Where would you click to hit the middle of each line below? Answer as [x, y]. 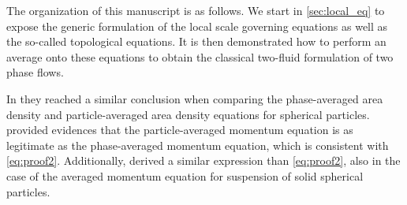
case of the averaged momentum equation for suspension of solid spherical [185, 175]
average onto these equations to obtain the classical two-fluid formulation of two [200, 56]
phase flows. [35, 72]
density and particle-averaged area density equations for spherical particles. [188, 114]
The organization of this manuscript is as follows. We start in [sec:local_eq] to [196, 10]
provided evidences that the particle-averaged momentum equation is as [180, 130]
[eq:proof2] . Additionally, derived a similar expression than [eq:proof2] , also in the [203, 160]
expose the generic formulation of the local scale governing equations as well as [197, 26]
